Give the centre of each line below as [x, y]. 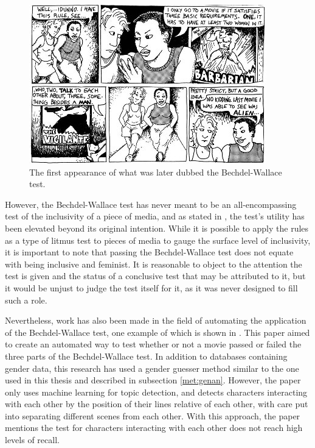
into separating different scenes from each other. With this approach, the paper [153, 415]
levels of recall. [32, 440]
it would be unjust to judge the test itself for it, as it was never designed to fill [151, 287]
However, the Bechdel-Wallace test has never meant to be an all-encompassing [151, 204]
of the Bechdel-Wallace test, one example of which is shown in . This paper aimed [157, 332]
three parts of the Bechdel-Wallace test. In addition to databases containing [146, 356]
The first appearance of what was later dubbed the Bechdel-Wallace [156, 172]
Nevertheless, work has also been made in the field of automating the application [156, 320]
